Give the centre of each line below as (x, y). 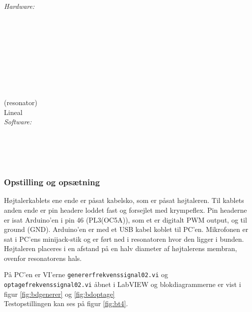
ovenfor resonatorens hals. (43, 258)
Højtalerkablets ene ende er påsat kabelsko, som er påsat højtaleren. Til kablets (124, 200)
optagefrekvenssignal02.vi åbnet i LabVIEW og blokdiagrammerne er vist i (123, 284)
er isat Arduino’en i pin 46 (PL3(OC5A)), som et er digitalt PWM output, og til (126, 219)
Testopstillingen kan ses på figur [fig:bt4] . (66, 303)
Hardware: (19, 6)
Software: (18, 122)
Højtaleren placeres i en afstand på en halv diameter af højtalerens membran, (121, 248)
